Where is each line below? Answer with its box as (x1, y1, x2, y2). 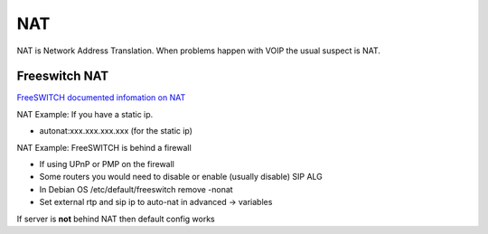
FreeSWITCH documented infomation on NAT (16, 92, 186, 103)
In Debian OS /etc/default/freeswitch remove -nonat (39, 183, 234, 194)
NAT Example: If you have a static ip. (16, 108, 154, 119)
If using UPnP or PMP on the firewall (39, 159, 175, 170)
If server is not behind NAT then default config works (16, 213, 216, 224)
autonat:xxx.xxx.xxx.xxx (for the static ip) (39, 126, 193, 136)
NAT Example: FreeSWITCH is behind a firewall (16, 142, 192, 153)
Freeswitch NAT (16, 69, 109, 84)
